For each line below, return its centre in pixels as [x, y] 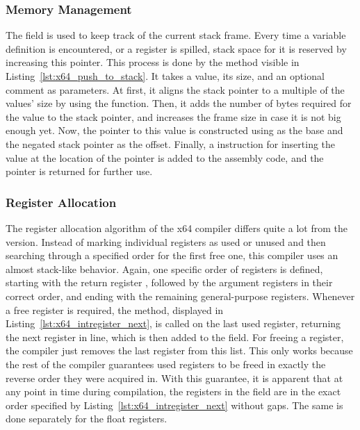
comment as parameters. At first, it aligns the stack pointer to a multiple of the [175, 89]
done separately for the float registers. [87, 419]
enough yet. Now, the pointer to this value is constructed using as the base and [174, 130]
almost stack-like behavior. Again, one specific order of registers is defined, [164, 268]
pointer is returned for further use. [79, 171]
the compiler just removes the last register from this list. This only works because [179, 350]
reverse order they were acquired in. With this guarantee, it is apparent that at [174, 378]
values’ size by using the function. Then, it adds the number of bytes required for [179, 103]
